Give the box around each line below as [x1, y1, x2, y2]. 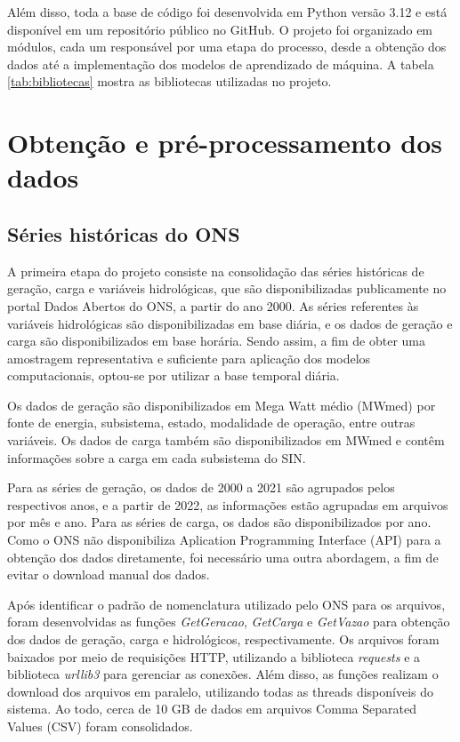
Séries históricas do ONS [7, 219, 240, 247]
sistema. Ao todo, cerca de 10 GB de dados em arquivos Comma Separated [7, 699, 416, 718]
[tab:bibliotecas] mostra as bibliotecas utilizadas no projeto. [7, 72, 332, 91]
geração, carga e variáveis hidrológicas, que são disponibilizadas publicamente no [7, 279, 447, 298]
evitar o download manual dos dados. [7, 565, 210, 584]
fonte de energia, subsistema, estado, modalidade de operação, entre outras [7, 413, 416, 432]
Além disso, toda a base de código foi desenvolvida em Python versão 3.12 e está [7, 3, 448, 20]
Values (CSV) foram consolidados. [7, 716, 193, 735]
